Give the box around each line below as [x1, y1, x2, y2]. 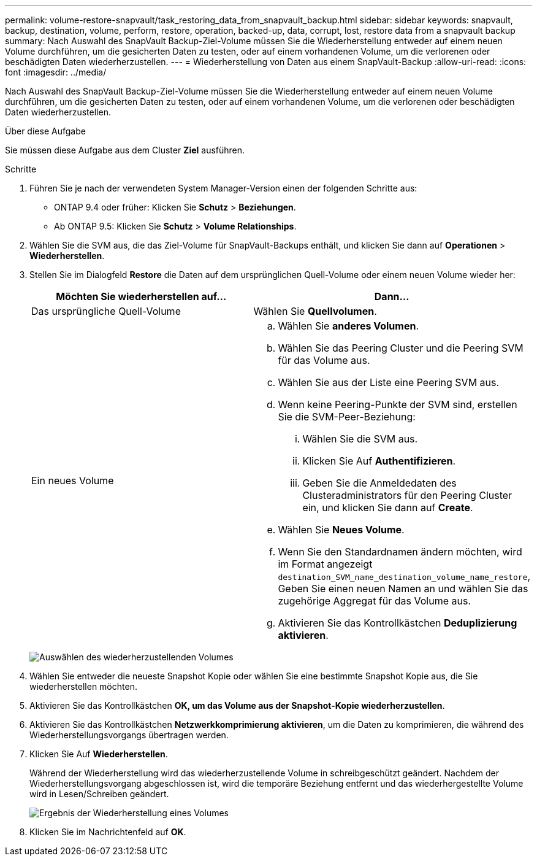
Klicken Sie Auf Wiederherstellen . [29, 749, 168, 759]
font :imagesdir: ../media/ [5, 67, 107, 77]
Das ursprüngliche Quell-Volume [31, 305, 181, 317]
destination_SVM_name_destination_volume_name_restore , [278, 570, 530, 582]
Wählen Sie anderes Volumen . [278, 320, 419, 332]
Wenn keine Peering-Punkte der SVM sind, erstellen [278, 398, 517, 411]
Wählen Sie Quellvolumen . [253, 305, 377, 317]
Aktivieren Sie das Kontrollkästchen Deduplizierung [278, 617, 517, 629]
